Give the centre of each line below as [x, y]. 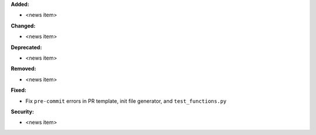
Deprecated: [26, 47]
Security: [23, 112]
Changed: [23, 26]
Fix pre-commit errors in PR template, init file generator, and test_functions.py [126, 101]
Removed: [23, 69]
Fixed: [18, 90]
